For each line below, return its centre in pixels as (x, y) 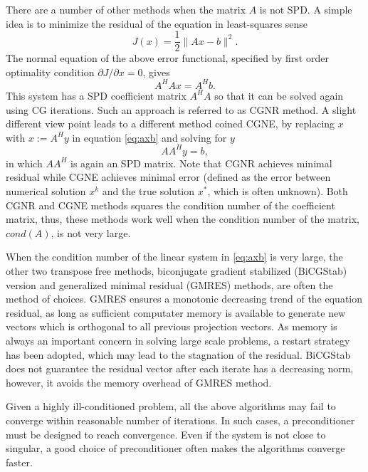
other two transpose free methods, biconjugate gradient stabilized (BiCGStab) (177, 270)
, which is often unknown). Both (278, 191)
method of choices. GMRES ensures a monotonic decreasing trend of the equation (184, 299)
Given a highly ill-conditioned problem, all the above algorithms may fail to (171, 406)
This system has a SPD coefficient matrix (96, 95)
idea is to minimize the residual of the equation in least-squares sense (157, 23)
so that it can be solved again (279, 95)
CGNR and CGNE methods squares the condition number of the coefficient (170, 205)
